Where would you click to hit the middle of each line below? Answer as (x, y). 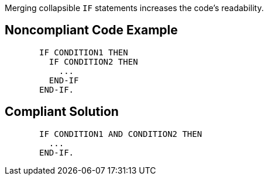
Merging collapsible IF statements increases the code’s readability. (134, 8)
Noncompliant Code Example (91, 30)
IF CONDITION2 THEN (93, 61)
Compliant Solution (62, 112)
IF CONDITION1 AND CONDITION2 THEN (121, 134)
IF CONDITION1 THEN (84, 52)
